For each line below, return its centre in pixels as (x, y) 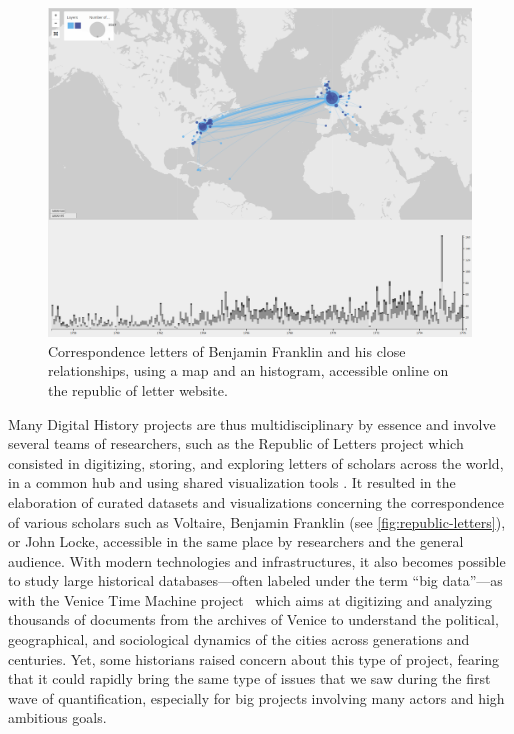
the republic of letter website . (138, 389)
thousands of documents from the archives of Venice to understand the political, (253, 619)
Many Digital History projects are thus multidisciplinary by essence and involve (252, 423)
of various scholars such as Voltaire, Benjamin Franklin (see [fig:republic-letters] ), (257, 521)
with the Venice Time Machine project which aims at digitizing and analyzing (250, 599)
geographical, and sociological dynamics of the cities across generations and (239, 639)
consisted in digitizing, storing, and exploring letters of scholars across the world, (256, 462)
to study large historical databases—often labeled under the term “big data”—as (255, 580)
